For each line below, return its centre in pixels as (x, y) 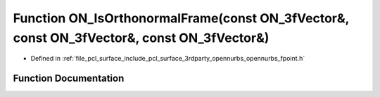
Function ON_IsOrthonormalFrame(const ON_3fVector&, (181, 18)
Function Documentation (69, 79)
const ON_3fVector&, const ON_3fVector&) (141, 38)
